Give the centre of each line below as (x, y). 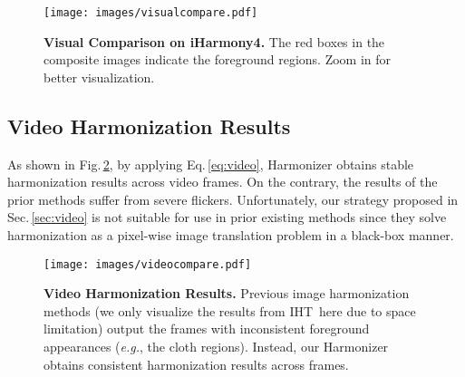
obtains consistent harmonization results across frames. (196, 364)
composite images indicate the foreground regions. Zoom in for (218, 59)
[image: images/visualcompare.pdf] (151, 13)
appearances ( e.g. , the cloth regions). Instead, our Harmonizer (216, 347)
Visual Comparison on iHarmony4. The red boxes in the (214, 41)
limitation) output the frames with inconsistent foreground (207, 329)
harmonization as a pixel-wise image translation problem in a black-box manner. (231, 235)
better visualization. (99, 77)
